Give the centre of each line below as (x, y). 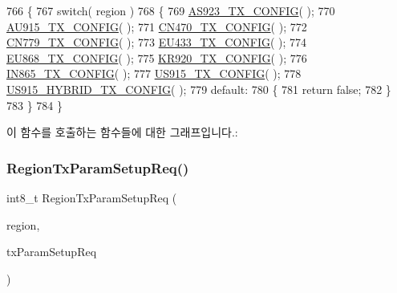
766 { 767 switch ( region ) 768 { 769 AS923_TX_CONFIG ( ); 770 (171, 10)
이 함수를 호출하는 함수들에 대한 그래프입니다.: (122, 132)
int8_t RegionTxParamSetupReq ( (92, 197)
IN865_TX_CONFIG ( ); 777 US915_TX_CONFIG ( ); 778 (154, 73)
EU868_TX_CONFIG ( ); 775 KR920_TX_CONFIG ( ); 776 (157, 57)
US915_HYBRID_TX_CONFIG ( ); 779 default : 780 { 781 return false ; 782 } (199, 89)
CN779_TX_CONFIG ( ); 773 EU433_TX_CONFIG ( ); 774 (157, 42)
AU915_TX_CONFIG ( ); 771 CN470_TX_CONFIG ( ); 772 (157, 26)
